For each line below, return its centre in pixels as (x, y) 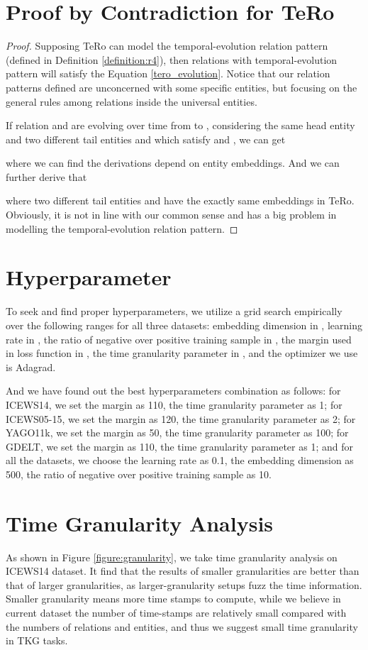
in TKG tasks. (37, 640)
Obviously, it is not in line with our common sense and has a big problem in (171, 215)
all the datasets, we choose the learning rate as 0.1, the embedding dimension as (180, 460)
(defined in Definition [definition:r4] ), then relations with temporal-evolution (172, 59)
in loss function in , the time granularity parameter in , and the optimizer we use (182, 353)
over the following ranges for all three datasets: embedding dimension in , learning (184, 325)
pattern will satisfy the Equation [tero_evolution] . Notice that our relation (168, 73)
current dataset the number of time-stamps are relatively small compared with (176, 612)
